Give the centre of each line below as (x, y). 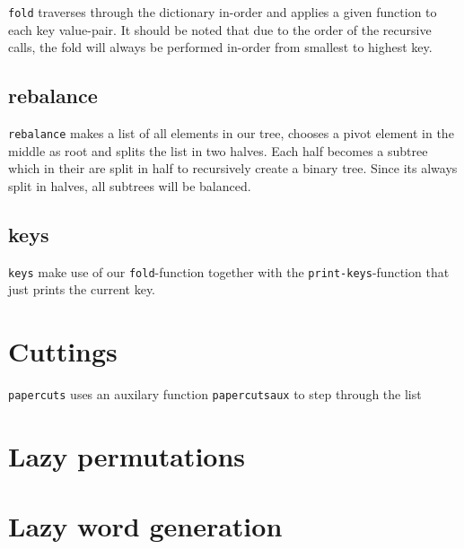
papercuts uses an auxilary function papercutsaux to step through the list (215, 394)
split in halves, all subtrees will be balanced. (130, 185)
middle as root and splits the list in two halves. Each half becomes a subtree (218, 150)
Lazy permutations (127, 455)
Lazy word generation (145, 526)
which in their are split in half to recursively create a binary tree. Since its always (233, 168)
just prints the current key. (82, 289)
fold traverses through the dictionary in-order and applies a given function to (223, 12)
